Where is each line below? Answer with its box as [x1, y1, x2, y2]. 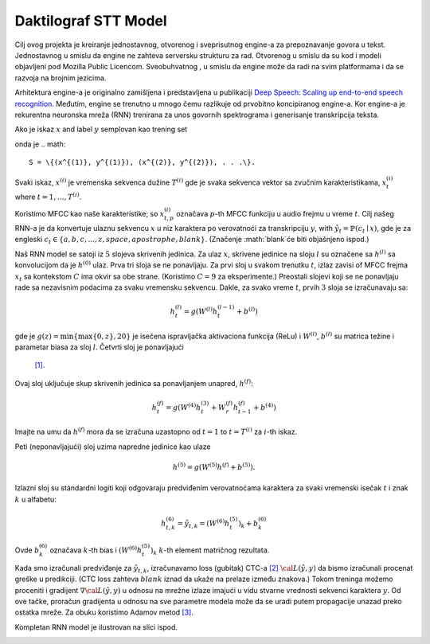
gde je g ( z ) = [14, 331, 60, 341]
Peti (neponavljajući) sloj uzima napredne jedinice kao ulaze [14, 442, 211, 451]
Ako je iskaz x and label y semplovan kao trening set [14, 124, 188, 135]
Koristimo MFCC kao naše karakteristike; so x [14, 209, 165, 219]
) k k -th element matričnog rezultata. [150, 545, 270, 556]
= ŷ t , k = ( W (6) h [177, 517, 230, 529]
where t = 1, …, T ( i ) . [14, 191, 82, 202]
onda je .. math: [14, 139, 66, 149]
